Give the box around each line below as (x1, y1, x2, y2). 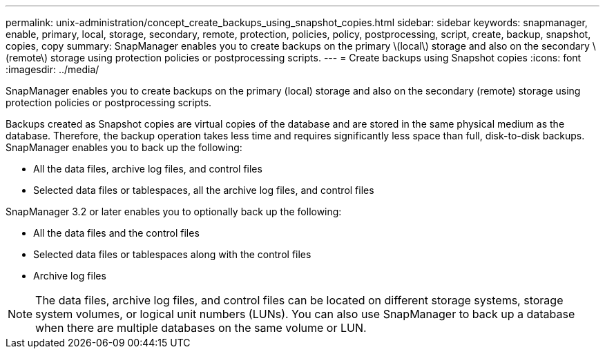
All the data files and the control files (33, 227, 200, 239)
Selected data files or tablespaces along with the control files (33, 248, 311, 260)
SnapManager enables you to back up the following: (6, 141, 242, 153)
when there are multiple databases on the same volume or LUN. (35, 321, 367, 335)
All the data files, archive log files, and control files (33, 163, 262, 175)
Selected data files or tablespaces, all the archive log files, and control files (33, 184, 374, 196)
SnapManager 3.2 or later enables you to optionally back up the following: (6, 206, 342, 217)
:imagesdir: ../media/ (6, 63, 99, 75)
